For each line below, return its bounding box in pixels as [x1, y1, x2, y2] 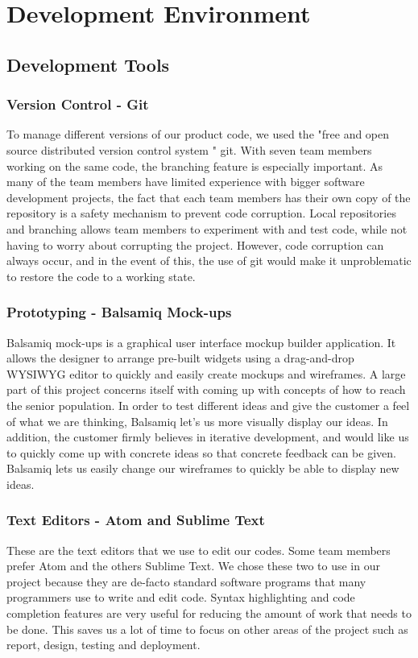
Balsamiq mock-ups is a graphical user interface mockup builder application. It [6, 333, 396, 350]
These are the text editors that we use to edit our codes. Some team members [6, 541, 391, 558]
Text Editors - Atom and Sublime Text [6, 510, 265, 530]
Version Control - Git [6, 94, 149, 114]
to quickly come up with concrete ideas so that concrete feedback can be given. [6, 444, 396, 461]
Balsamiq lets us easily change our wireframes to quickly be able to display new [6, 460, 399, 477]
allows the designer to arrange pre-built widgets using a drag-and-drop [6, 350, 354, 366]
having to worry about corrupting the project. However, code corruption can [6, 236, 384, 253]
